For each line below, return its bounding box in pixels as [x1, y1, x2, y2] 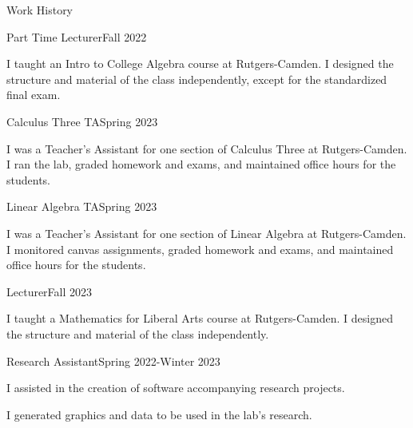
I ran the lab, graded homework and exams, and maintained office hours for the [6, 156, 396, 172]
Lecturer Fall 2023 [6, 283, 93, 299]
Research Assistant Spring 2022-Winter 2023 [6, 352, 220, 369]
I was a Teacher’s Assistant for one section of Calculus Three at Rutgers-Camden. [6, 140, 407, 157]
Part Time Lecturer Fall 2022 [6, 28, 147, 45]
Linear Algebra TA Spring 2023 [6, 198, 157, 215]
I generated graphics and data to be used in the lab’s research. [6, 406, 312, 422]
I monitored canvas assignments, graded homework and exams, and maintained [6, 240, 394, 257]
